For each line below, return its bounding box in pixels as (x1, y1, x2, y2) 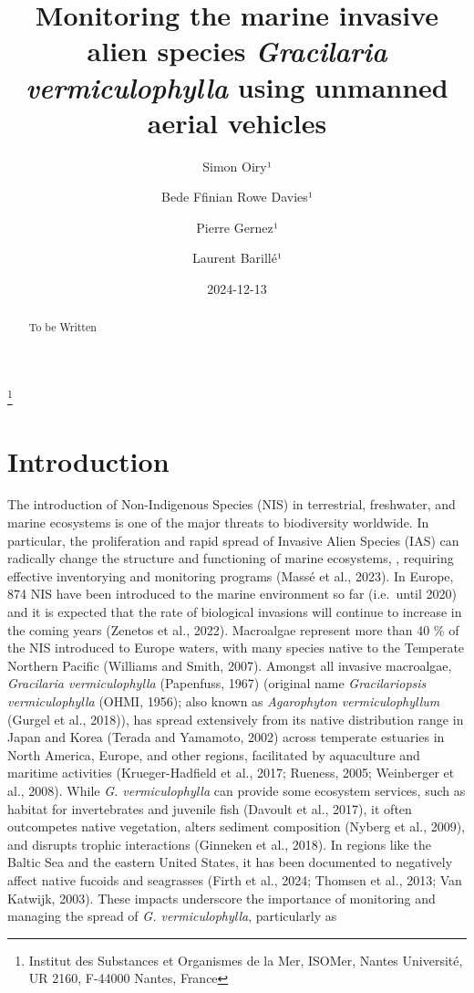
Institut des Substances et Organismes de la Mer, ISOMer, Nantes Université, (28, 950, 463, 969)
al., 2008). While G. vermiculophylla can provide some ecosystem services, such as (7, 780, 466, 800)
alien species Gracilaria (87, 32, 387, 70)
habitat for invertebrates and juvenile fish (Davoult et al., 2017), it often (7, 799, 412, 818)
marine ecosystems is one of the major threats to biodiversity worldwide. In (7, 513, 429, 532)
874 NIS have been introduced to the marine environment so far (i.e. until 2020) (7, 584, 457, 603)
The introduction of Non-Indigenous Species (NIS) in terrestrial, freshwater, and (7, 495, 456, 514)
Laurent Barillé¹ (191, 248, 283, 267)
